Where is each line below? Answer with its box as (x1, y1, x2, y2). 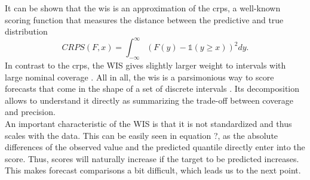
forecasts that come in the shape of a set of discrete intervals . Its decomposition (5, 82, 300, 95)
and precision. (5, 105, 56, 118)
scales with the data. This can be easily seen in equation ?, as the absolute (5, 129, 278, 141)
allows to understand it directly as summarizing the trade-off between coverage (5, 94, 294, 106)
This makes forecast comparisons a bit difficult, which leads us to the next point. (5, 164, 301, 176)
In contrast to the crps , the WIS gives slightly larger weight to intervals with (5, 59, 286, 72)
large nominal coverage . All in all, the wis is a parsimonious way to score (5, 70, 274, 83)
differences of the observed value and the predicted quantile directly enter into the (5, 141, 305, 153)
